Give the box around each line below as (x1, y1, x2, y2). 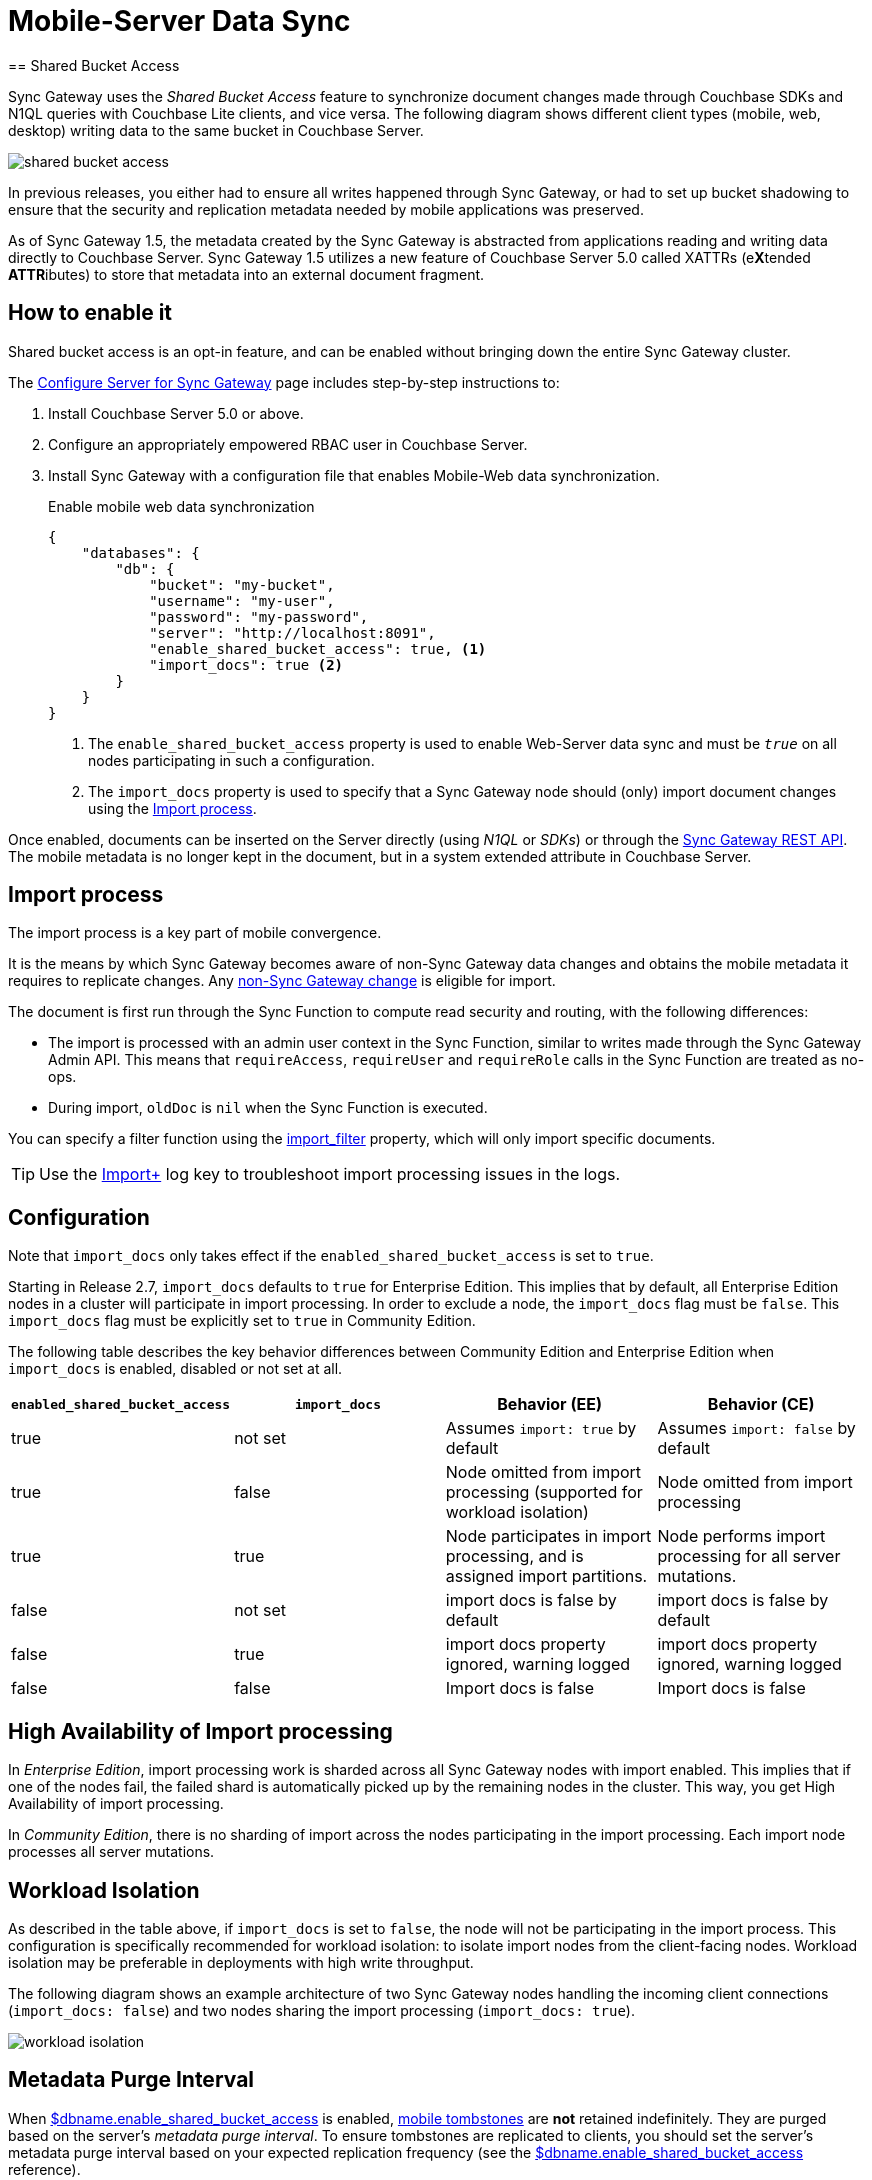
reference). (8, 2160, 81, 2178)
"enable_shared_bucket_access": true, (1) (149, 640, 487, 657)
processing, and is (445, 1546, 584, 1567)
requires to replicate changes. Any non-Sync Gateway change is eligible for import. (8, 972, 556, 990)
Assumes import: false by (657, 1418, 856, 1439)
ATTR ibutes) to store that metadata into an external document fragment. (8, 265, 485, 283)
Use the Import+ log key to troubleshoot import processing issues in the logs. (39, 1164, 621, 1185)
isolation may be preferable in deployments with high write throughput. (8, 1953, 474, 1971)
